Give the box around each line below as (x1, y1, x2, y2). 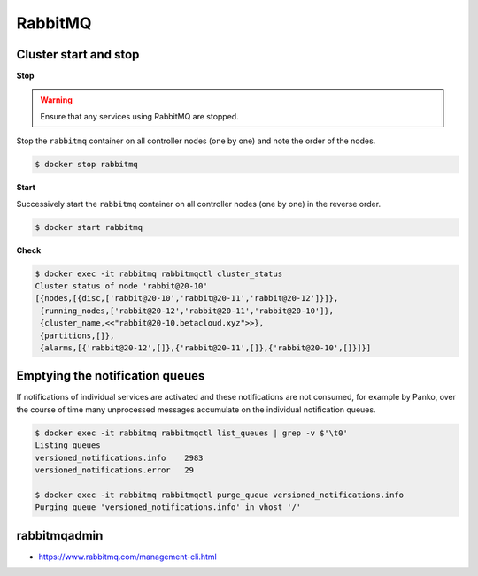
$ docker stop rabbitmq (35, 159, 139, 170)
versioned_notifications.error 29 (35, 465, 195, 475)
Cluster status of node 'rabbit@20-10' (35, 280, 208, 291)
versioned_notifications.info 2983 (35, 452, 204, 463)
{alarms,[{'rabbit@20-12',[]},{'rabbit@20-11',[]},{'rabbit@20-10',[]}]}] (40, 342, 372, 353)
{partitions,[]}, (40, 330, 115, 341)
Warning (40, 95, 73, 105)
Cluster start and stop (16, 47, 140, 62)
